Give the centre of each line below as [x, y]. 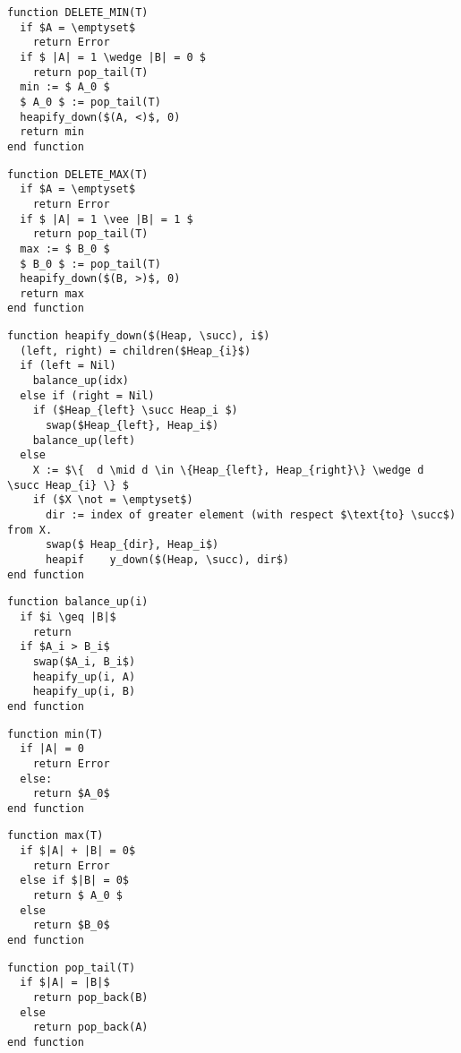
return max [52, 293]
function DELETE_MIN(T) [78, 13]
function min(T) [55, 734]
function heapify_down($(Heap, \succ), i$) [139, 336]
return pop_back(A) [90, 1027]
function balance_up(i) [78, 602]
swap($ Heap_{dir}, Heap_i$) [132, 545]
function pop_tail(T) [72, 967]
